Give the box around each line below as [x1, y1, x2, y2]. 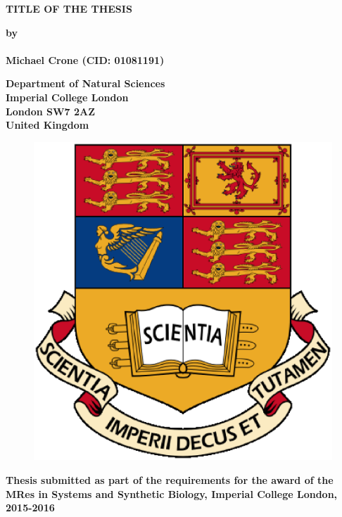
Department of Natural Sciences [6, 76, 165, 91]
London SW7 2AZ [6, 103, 96, 118]
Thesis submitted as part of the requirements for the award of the [6, 473, 334, 487]
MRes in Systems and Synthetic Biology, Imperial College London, [6, 486, 338, 501]
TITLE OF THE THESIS [6, 1, 132, 15]
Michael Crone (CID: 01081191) [6, 52, 165, 67]
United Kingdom [6, 117, 89, 132]
